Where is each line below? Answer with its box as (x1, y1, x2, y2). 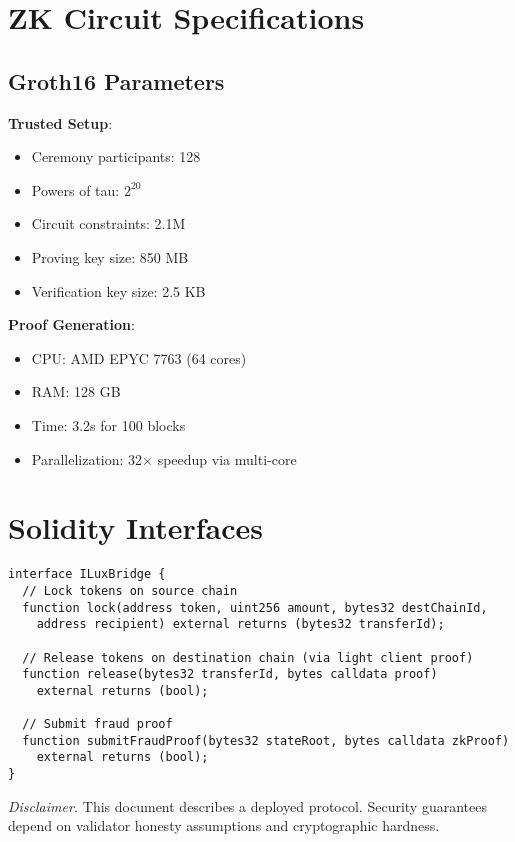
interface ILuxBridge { (8, 567, 166, 582)
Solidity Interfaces (8, 507, 264, 548)
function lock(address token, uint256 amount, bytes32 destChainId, (22, 600, 488, 615)
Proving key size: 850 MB (31, 246, 189, 267)
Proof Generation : (8, 314, 135, 335)
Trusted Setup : (8, 112, 113, 133)
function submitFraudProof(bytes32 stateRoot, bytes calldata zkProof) (22, 733, 510, 748)
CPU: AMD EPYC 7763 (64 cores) (31, 347, 247, 368)
